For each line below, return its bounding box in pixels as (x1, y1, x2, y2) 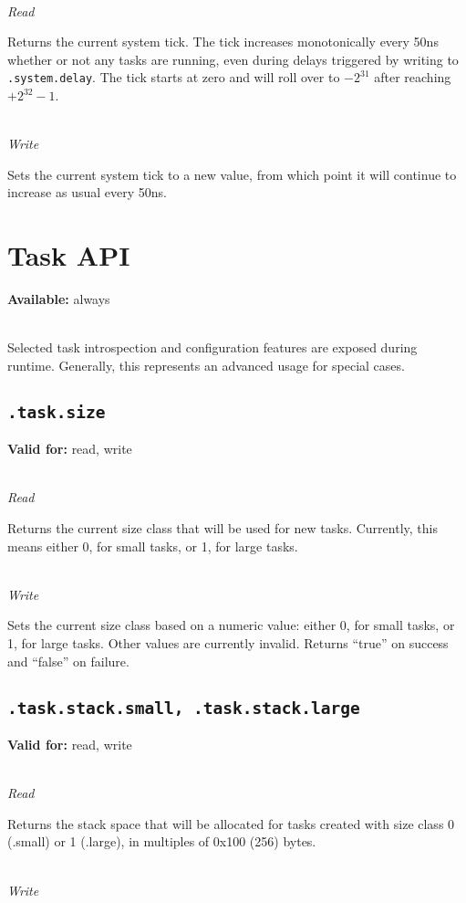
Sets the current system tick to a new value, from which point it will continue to (7, 164, 457, 184)
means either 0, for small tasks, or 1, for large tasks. (7, 536, 298, 555)
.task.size (7, 402, 106, 422)
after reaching (374, 68, 451, 87)
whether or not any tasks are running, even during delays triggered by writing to (7, 49, 459, 68)
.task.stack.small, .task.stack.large (7, 698, 360, 718)
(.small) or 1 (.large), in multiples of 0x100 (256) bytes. (7, 832, 316, 851)
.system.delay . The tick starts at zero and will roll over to (7, 68, 340, 87)
